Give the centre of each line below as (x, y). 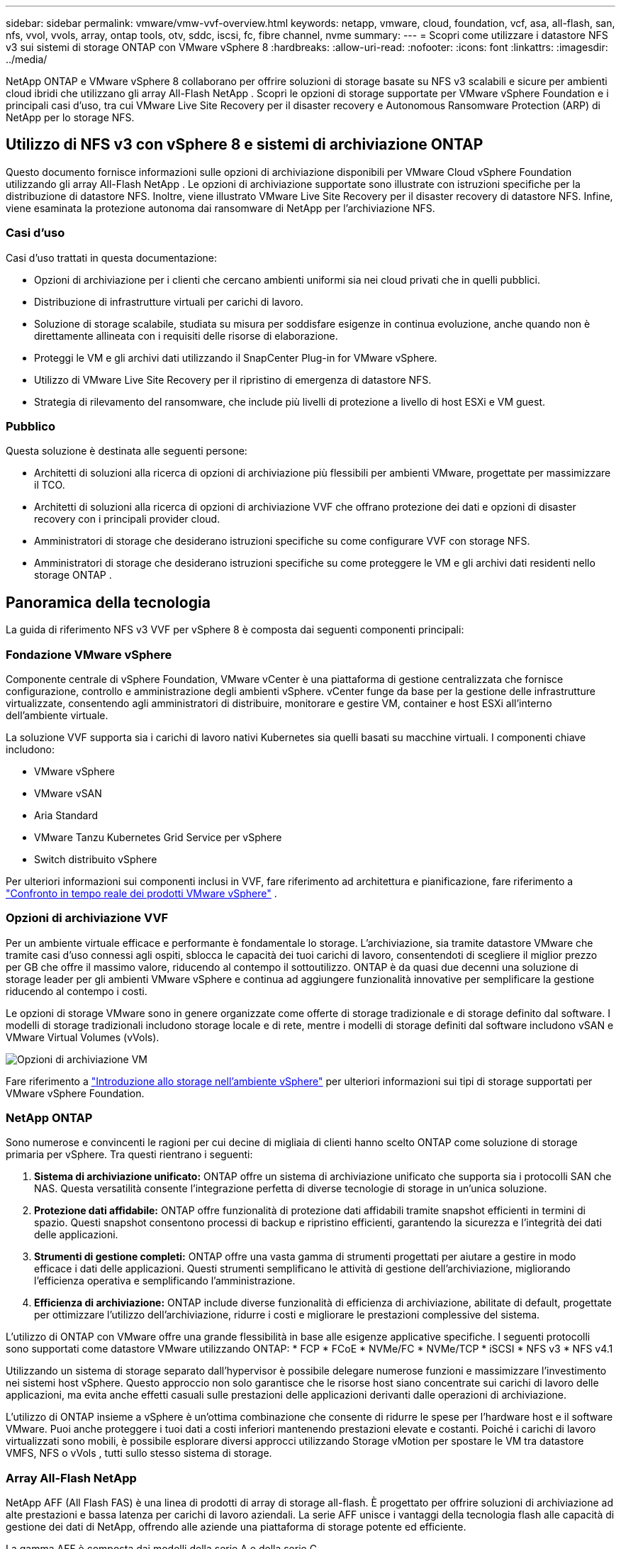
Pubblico (30, 426)
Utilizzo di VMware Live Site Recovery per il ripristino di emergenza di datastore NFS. (233, 379)
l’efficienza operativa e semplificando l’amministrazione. (165, 1281)
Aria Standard (66, 815)
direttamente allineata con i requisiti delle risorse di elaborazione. (186, 335)
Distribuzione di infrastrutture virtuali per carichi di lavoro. (169, 301)
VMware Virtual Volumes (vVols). (83, 1037)
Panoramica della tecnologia (108, 602)
